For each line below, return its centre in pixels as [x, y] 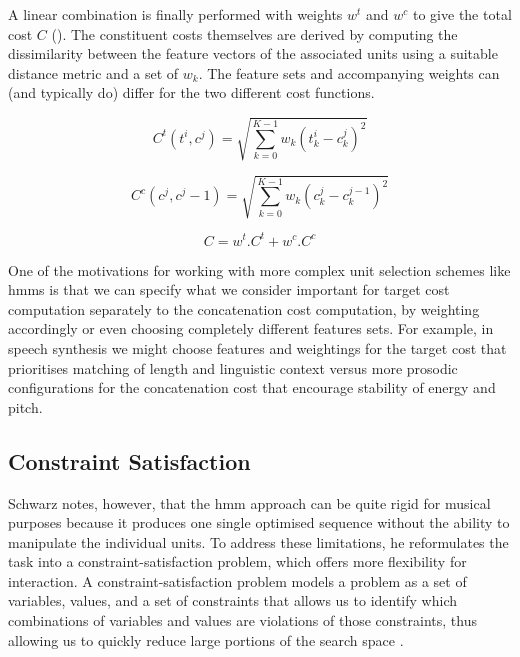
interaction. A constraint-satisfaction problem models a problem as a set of [237, 580]
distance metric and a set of [93, 72]
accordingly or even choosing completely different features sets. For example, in [251, 328]
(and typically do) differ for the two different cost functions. [191, 92]
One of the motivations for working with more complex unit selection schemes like [259, 269]
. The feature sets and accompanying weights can [349, 72]
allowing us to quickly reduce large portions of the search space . [206, 639]
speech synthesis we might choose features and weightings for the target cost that [257, 347]
